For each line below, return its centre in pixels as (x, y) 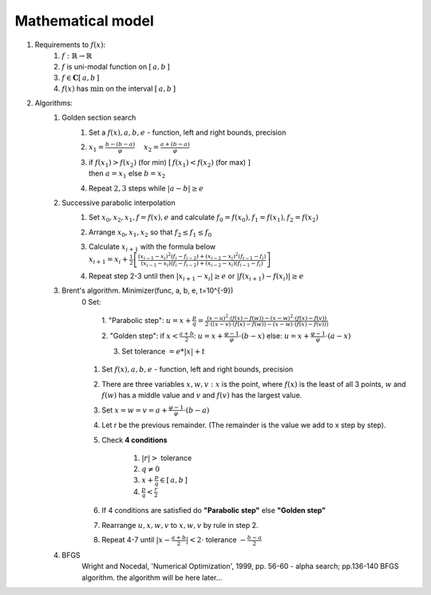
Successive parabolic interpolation (119, 203)
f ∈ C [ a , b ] (81, 77)
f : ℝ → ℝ (77, 55)
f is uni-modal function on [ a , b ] (116, 66)
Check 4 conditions (134, 439)
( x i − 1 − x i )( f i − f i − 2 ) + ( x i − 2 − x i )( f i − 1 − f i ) (202, 264)
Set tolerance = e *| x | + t (163, 352)
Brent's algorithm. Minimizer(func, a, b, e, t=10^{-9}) (148, 290)
